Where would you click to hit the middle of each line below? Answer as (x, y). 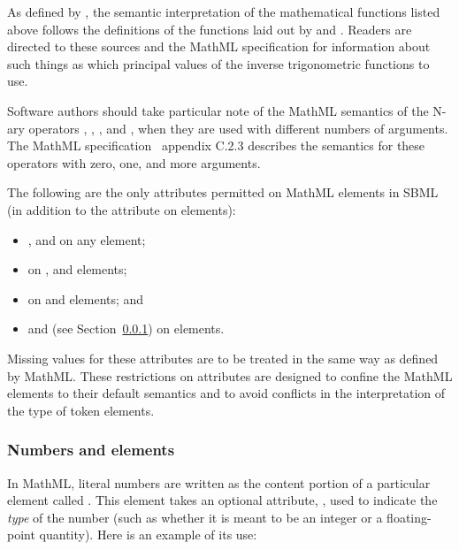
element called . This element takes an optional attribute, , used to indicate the (222, 500)
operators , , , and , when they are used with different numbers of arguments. (238, 128)
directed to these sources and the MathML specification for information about (219, 46)
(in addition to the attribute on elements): (122, 209)
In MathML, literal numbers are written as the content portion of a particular (219, 482)
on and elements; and (86, 298)
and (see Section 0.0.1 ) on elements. (126, 328)
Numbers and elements (91, 450)
